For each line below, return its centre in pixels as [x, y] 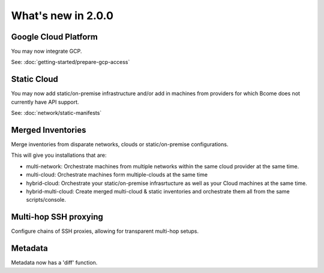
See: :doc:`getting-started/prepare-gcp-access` [70, 62]
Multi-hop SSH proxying [57, 217]
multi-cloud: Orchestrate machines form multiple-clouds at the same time [117, 175]
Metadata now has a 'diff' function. [54, 263]
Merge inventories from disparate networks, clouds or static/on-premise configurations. [120, 144]
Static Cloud [34, 79]
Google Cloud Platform [55, 37]
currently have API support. [45, 102]
